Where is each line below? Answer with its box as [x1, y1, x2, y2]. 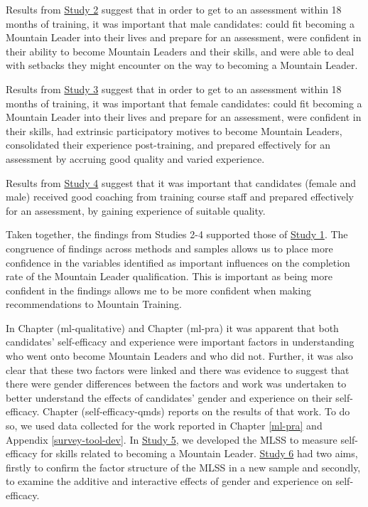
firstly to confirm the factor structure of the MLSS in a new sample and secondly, [6, 459, 361, 474]
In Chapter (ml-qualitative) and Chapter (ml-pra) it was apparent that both [6, 320, 339, 335]
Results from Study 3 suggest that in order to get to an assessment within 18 [6, 81, 342, 96]
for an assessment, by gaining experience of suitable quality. [6, 203, 266, 218]
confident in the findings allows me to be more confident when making [6, 282, 311, 297]
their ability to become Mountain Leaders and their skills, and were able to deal [6, 43, 355, 58]
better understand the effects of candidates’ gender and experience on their [6, 390, 332, 405]
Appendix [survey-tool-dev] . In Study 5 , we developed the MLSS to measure [6, 432, 337, 447]
